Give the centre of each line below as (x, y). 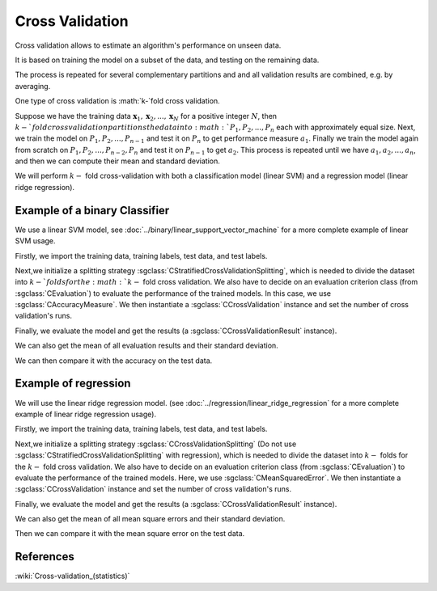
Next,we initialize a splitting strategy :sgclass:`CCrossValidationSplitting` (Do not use (156, 444)
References (45, 557)
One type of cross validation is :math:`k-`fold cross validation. (117, 101)
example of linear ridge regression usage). (86, 414)
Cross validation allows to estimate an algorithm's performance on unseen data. (148, 45)
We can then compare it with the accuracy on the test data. (114, 361)
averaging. (33, 86)
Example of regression (73, 384)
